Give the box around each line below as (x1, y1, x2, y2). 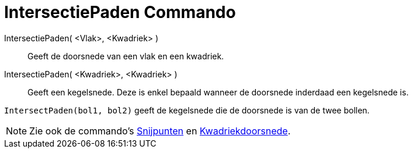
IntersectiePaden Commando (4, 2, 236, 22)
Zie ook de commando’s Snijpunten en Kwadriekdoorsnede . (29, 124, 291, 137)
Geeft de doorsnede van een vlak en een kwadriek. (27, 51, 224, 61)
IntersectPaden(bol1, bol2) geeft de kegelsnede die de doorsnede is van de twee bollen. (4, 105, 370, 115)
